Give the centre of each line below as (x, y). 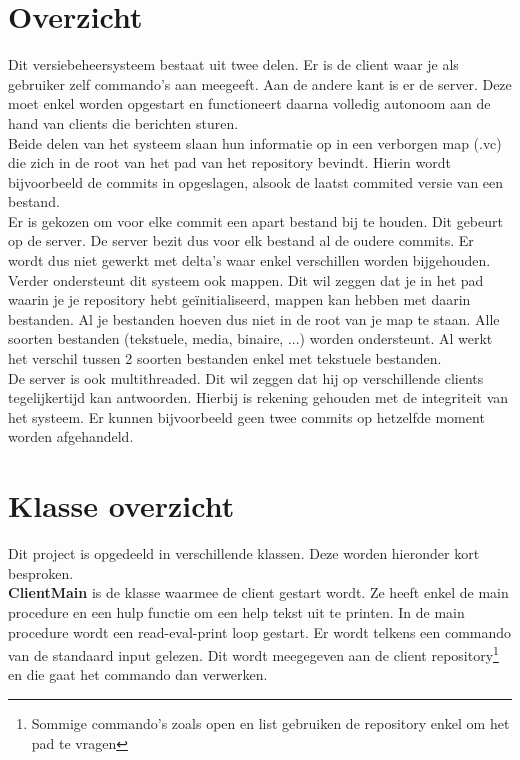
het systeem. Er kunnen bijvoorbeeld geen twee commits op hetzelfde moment (246, 416)
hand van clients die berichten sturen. (123, 122)
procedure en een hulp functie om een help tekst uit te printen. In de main (236, 611)
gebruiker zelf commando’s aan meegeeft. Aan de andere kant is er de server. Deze (260, 83)
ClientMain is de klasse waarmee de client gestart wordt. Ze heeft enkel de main (258, 592)
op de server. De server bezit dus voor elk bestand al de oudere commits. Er (241, 240)
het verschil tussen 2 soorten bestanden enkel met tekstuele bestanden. (225, 358)
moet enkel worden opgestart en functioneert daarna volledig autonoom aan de (249, 103)
